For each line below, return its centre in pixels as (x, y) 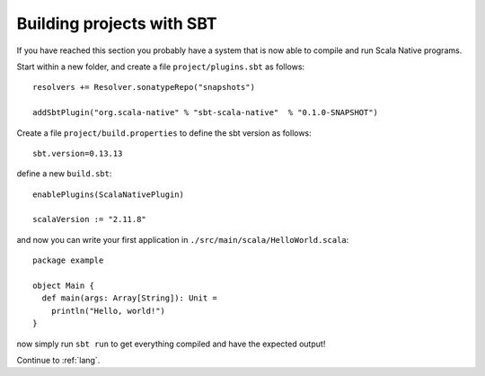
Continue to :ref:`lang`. (58, 360)
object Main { (63, 286)
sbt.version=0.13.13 (78, 153)
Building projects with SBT (117, 23)
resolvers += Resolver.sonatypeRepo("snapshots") (144, 87)
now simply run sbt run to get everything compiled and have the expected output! (171, 344)
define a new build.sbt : (64, 174)
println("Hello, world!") (108, 311)
